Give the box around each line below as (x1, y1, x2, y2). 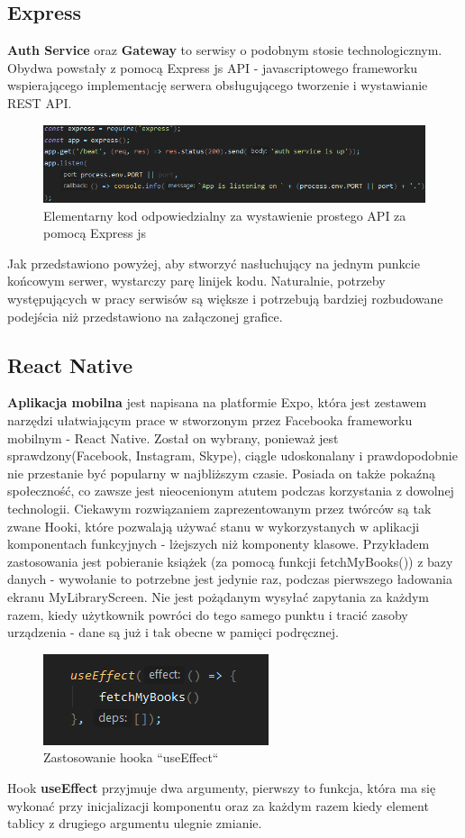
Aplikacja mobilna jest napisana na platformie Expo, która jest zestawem (7, 393, 427, 412)
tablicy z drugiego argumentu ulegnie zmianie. (7, 814, 262, 833)
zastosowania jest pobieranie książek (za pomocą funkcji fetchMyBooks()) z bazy (7, 551, 453, 570)
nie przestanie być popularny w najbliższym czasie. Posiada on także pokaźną (7, 463, 436, 482)
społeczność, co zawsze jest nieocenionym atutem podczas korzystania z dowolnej (7, 481, 454, 500)
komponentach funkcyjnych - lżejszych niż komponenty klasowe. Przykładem (7, 534, 430, 553)
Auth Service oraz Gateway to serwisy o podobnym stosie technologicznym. (7, 41, 442, 59)
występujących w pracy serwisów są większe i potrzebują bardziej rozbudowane (7, 289, 443, 308)
